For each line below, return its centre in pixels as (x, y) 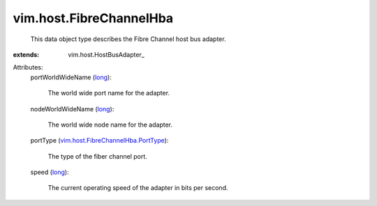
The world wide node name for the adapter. (110, 125)
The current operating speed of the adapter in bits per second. (138, 188)
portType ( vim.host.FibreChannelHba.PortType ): (99, 141)
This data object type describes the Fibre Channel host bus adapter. (128, 39)
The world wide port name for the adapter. (109, 93)
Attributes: (28, 68)
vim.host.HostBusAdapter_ (106, 54)
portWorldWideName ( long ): (71, 77)
